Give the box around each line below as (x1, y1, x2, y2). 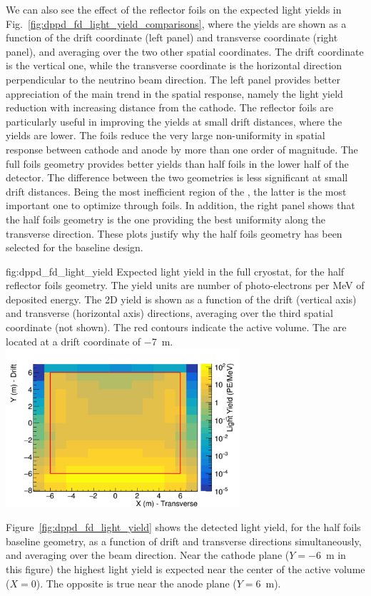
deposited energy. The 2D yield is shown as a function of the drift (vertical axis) (6, 291, 357, 306)
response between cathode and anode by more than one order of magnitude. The (6, 141, 358, 156)
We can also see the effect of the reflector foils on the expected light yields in (6, 2, 342, 16)
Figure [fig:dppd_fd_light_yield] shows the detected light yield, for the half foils (6, 520, 361, 535)
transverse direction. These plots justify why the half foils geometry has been (6, 226, 342, 241)
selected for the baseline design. (6, 240, 143, 255)
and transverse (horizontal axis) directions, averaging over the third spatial (6, 305, 333, 320)
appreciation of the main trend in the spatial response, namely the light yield (6, 86, 343, 101)
